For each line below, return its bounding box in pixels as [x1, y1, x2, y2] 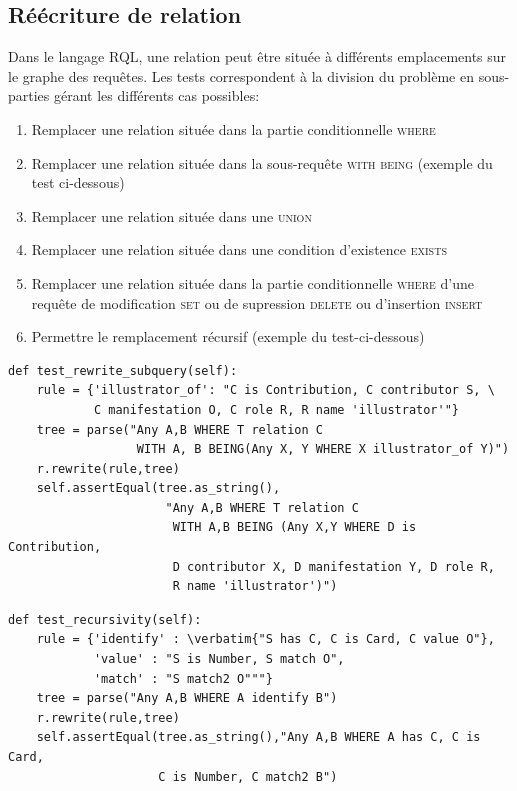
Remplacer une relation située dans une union [31, 205, 312, 226]
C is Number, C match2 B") [158, 769, 338, 784]
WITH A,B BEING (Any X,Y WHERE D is [172, 520, 417, 535]
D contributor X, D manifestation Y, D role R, [172, 559, 495, 574]
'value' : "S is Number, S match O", [93, 652, 345, 667]
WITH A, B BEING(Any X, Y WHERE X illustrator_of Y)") [136, 442, 510, 457]
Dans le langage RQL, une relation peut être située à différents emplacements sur [8, 46, 507, 67]
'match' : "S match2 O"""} [93, 671, 273, 686]
